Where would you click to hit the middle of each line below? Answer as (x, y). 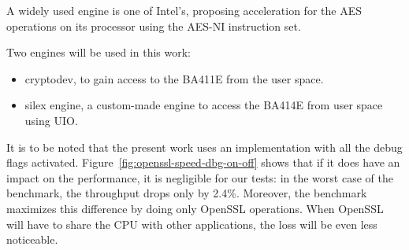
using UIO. (51, 120)
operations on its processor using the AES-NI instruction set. (154, 26)
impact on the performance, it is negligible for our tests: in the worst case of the (200, 177)
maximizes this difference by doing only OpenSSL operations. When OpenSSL (195, 208)
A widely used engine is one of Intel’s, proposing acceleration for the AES (184, 10)
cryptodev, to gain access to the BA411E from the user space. (174, 78)
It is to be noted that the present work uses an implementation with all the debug (204, 147)
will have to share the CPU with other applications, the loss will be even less (192, 224)
